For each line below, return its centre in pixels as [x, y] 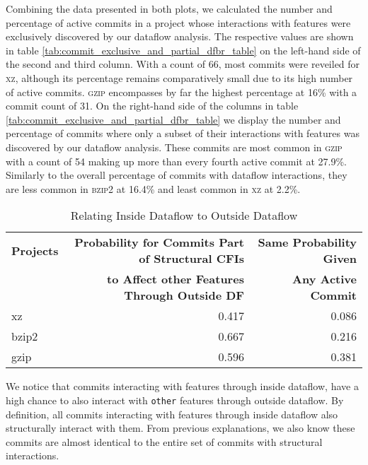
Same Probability [307, 242]
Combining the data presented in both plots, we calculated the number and [169, 8]
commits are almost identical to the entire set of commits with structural [164, 441]
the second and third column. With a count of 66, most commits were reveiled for [183, 64]
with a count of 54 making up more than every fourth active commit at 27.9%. [176, 161]
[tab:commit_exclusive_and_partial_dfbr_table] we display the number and [173, 119]
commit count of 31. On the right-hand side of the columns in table [152, 106]
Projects [35, 250]
